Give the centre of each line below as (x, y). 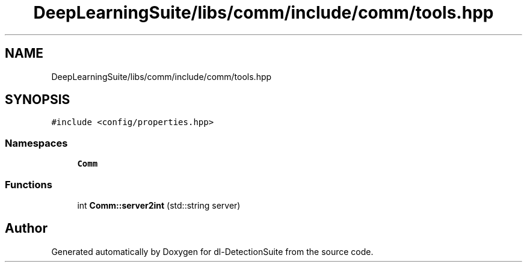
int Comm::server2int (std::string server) (159, 205)
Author (26, 229)
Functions (29, 184)
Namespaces (36, 143)
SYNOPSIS (38, 100)
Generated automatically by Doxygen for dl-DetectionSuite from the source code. (212, 251)
